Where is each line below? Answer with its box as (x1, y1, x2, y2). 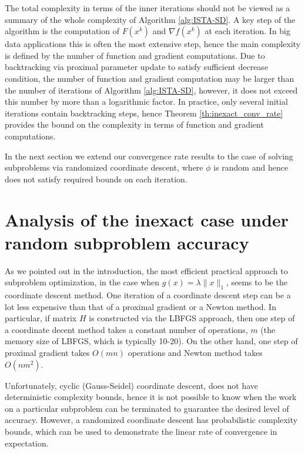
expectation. (5, 437, 49, 449)
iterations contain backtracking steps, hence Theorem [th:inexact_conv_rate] (5, 106, 283, 119)
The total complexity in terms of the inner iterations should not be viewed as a (5, 2, 290, 14)
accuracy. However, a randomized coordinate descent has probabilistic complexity (5, 414, 298, 426)
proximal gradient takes (5, 346, 90, 358)
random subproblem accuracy (5, 230, 249, 254)
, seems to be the (226, 276, 287, 288)
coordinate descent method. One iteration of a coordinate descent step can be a (5, 289, 291, 301)
